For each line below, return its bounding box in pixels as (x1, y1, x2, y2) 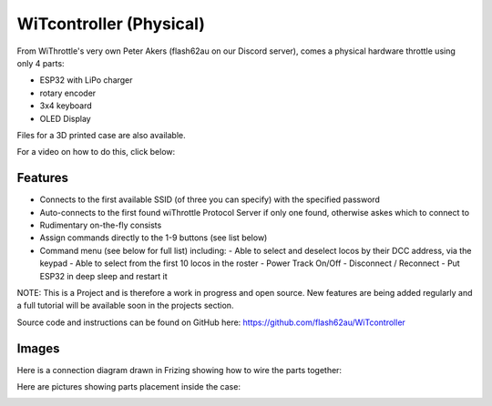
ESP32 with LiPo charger (39, 75, 133, 86)
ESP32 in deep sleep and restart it (39, 270, 168, 281)
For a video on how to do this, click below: (16, 147, 176, 157)
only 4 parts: (16, 57, 65, 68)
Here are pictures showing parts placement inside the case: (16, 381, 241, 391)
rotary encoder (39, 87, 97, 98)
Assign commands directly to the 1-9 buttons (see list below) (39, 232, 268, 243)
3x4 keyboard (39, 100, 93, 111)
